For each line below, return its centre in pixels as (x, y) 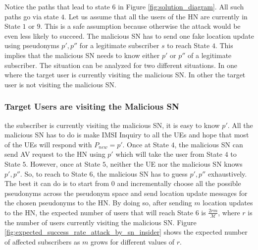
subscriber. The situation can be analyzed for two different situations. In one (121, 65)
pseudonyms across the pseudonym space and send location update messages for (126, 193)
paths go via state (32, 16)
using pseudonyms (32, 45)
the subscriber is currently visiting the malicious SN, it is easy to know (112, 125)
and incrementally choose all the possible (179, 183)
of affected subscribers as (42, 241)
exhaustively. (227, 173)
